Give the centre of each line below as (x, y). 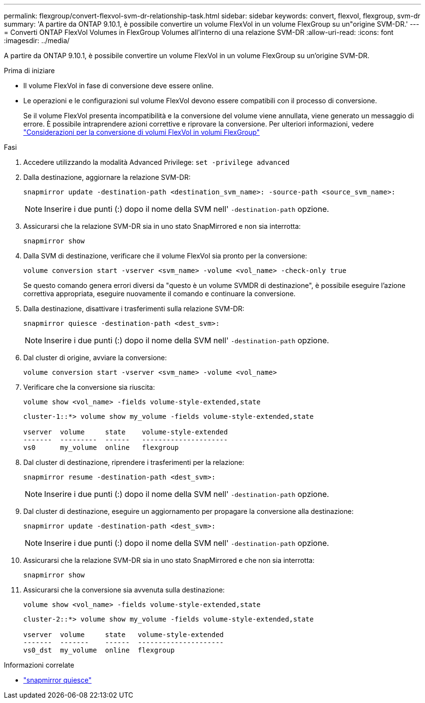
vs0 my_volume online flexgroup (101, 447)
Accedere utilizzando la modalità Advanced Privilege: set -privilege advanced (156, 162)
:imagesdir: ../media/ (37, 40)
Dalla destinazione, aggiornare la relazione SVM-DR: (107, 177)
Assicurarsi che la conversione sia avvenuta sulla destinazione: (124, 590)
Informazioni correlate (39, 665)
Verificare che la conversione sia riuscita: (89, 387)
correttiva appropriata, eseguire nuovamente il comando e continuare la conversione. (160, 294)
